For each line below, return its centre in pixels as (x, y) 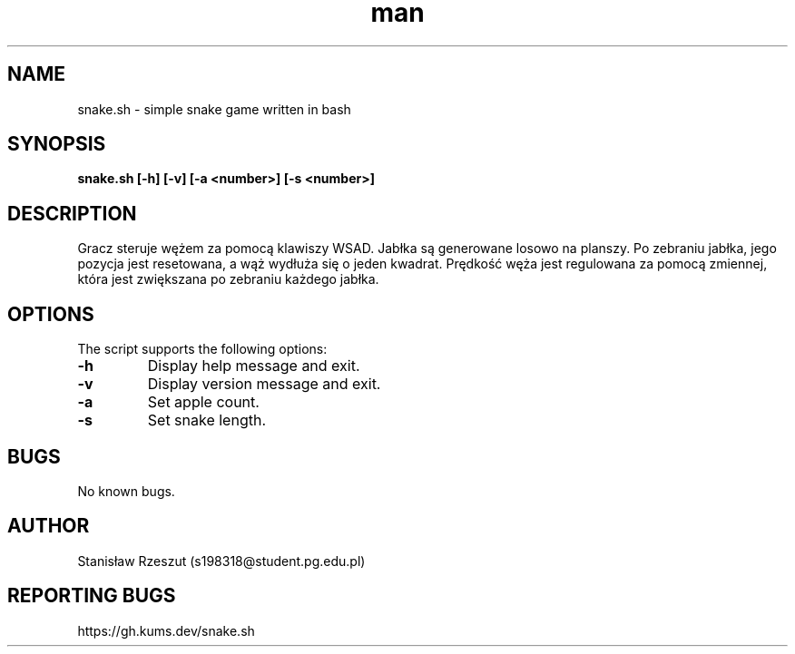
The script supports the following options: (202, 349)
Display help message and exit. (254, 366)
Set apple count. (203, 402)
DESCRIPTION (72, 213)
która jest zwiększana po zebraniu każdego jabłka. (228, 279)
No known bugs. (126, 491)
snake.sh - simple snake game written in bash (214, 109)
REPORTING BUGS (92, 596)
